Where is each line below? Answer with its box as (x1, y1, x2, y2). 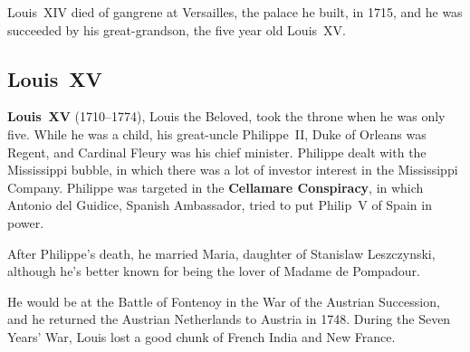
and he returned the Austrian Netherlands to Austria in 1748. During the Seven (7, 309, 451, 328)
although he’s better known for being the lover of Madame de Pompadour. (7, 262, 420, 281)
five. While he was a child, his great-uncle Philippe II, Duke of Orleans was (7, 124, 427, 143)
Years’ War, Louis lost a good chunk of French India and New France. (7, 327, 396, 346)
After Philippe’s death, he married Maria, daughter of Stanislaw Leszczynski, (7, 243, 436, 262)
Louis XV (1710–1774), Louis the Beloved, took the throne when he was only (7, 107, 446, 126)
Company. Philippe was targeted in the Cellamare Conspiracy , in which (7, 177, 424, 196)
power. (7, 213, 44, 232)
